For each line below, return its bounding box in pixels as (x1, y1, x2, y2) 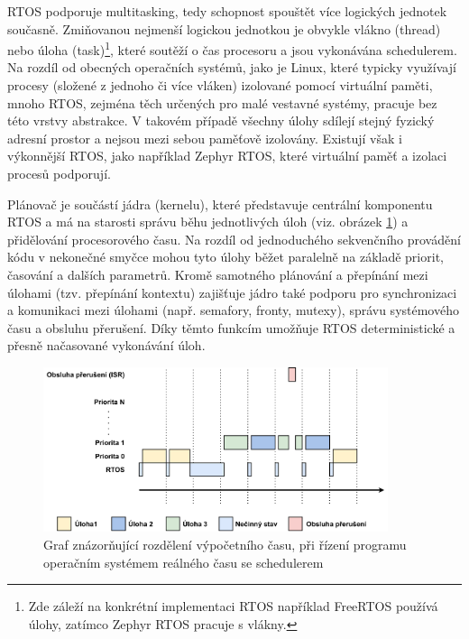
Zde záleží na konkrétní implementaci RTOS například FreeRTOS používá (28, 597, 438, 616)
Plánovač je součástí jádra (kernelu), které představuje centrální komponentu (7, 194, 433, 213)
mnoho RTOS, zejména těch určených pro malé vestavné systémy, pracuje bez (7, 93, 437, 112)
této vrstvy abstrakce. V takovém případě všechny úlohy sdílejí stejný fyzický (7, 111, 435, 130)
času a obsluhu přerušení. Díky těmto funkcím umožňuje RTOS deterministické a (7, 318, 455, 337)
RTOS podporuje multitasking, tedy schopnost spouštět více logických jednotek (7, 2, 447, 20)
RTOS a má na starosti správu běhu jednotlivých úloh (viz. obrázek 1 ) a (7, 212, 409, 231)
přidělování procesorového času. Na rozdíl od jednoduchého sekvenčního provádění (7, 229, 461, 248)
